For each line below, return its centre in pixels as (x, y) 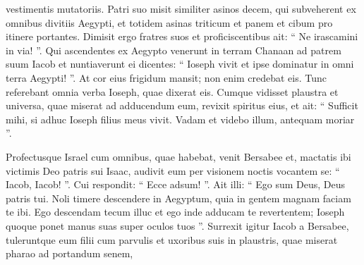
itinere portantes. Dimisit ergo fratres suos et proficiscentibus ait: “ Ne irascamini (182, 36)
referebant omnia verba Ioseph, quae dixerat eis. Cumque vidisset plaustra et (172, 91)
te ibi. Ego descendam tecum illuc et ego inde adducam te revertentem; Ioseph (175, 212)
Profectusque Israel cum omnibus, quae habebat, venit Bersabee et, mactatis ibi (178, 156)
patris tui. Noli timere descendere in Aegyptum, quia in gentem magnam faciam (178, 198)
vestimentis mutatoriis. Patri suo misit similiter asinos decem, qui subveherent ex (181, 8)
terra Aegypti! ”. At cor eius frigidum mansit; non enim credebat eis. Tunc (166, 77)
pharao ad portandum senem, (69, 253)
